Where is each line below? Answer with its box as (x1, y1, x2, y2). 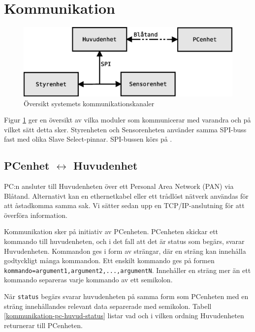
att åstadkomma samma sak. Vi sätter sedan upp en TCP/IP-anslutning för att (4, 200, 245, 211)
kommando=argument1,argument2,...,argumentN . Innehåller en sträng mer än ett (4, 265, 251, 275)
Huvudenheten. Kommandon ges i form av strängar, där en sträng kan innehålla (4, 245, 246, 256)
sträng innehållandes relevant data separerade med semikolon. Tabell (4, 301, 212, 311)
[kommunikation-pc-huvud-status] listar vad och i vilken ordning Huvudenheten (4, 310, 244, 321)
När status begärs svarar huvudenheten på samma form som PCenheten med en (4, 291, 249, 302)
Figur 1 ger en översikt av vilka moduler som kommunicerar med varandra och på (4, 115, 251, 125)
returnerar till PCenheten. (4, 320, 83, 330)
